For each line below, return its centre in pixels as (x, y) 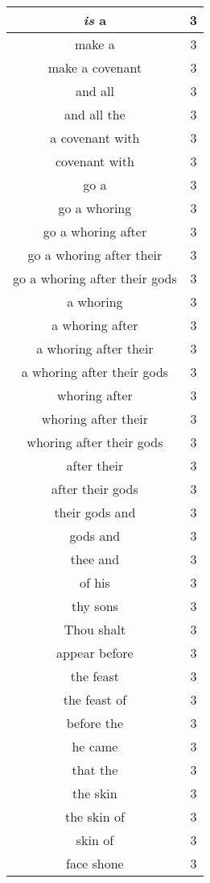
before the (95, 723)
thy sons (95, 606)
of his (95, 582)
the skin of (95, 816)
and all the (95, 114)
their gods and (95, 512)
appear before (95, 653)
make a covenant (95, 67)
